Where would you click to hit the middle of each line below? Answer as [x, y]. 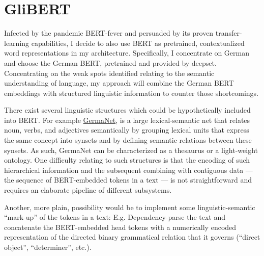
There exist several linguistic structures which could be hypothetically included [127, 110]
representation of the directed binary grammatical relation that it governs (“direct [132, 237]
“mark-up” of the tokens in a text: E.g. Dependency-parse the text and [115, 217]
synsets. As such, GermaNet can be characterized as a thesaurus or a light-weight [131, 150]
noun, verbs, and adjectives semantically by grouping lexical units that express [127, 130]
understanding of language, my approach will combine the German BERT [119, 83]
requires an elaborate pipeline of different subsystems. [88, 190]
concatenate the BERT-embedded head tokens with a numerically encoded [120, 227]
